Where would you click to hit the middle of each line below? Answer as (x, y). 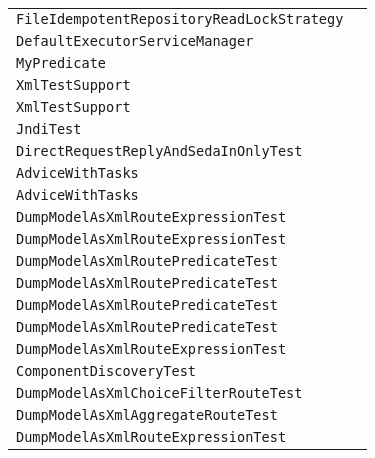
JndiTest (49, 129)
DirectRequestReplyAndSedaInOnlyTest (159, 151)
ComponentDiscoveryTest (106, 371)
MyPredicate (61, 63)
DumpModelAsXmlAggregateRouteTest (147, 415)
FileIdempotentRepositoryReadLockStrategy (180, 19)
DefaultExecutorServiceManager (135, 41)
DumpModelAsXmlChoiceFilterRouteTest (159, 393)
